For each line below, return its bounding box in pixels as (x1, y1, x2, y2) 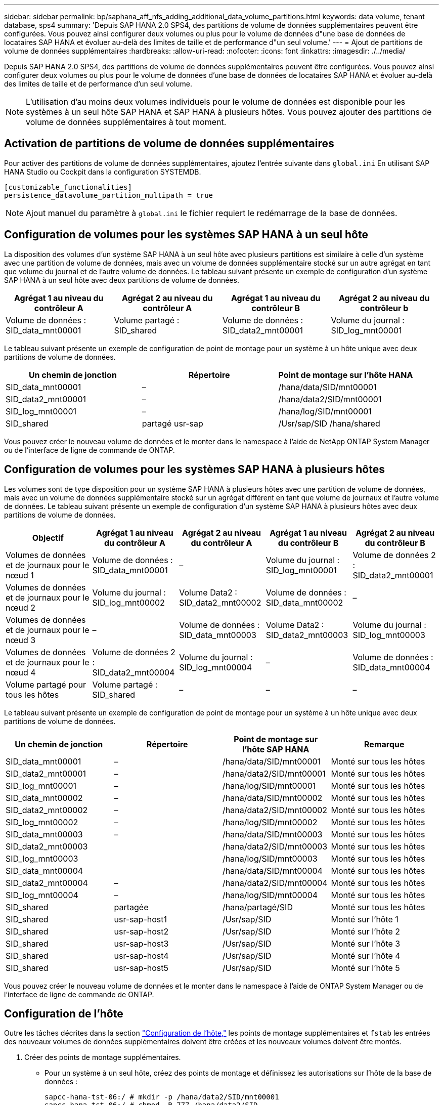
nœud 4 (6, 667, 36, 677)
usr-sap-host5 (114, 962, 168, 973)
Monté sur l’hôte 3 (331, 938, 401, 949)
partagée (114, 902, 149, 912)
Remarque (364, 739, 405, 749)
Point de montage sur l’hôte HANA (278, 369, 413, 380)
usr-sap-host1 (114, 914, 167, 924)
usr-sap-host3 (114, 938, 169, 949)
